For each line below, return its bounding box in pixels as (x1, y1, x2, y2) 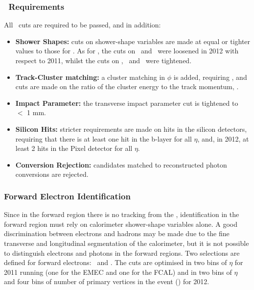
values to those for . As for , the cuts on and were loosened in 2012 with (15, 46, 239, 56)
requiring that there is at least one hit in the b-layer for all (15, 133, 192, 144)
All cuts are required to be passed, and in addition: (4, 20, 161, 30)
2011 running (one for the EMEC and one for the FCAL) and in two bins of (4, 266, 232, 277)
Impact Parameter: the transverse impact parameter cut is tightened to (15, 97, 238, 108)
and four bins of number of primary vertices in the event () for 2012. (4, 276, 209, 287)
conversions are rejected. (15, 169, 89, 179)
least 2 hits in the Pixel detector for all (15, 143, 133, 153)
